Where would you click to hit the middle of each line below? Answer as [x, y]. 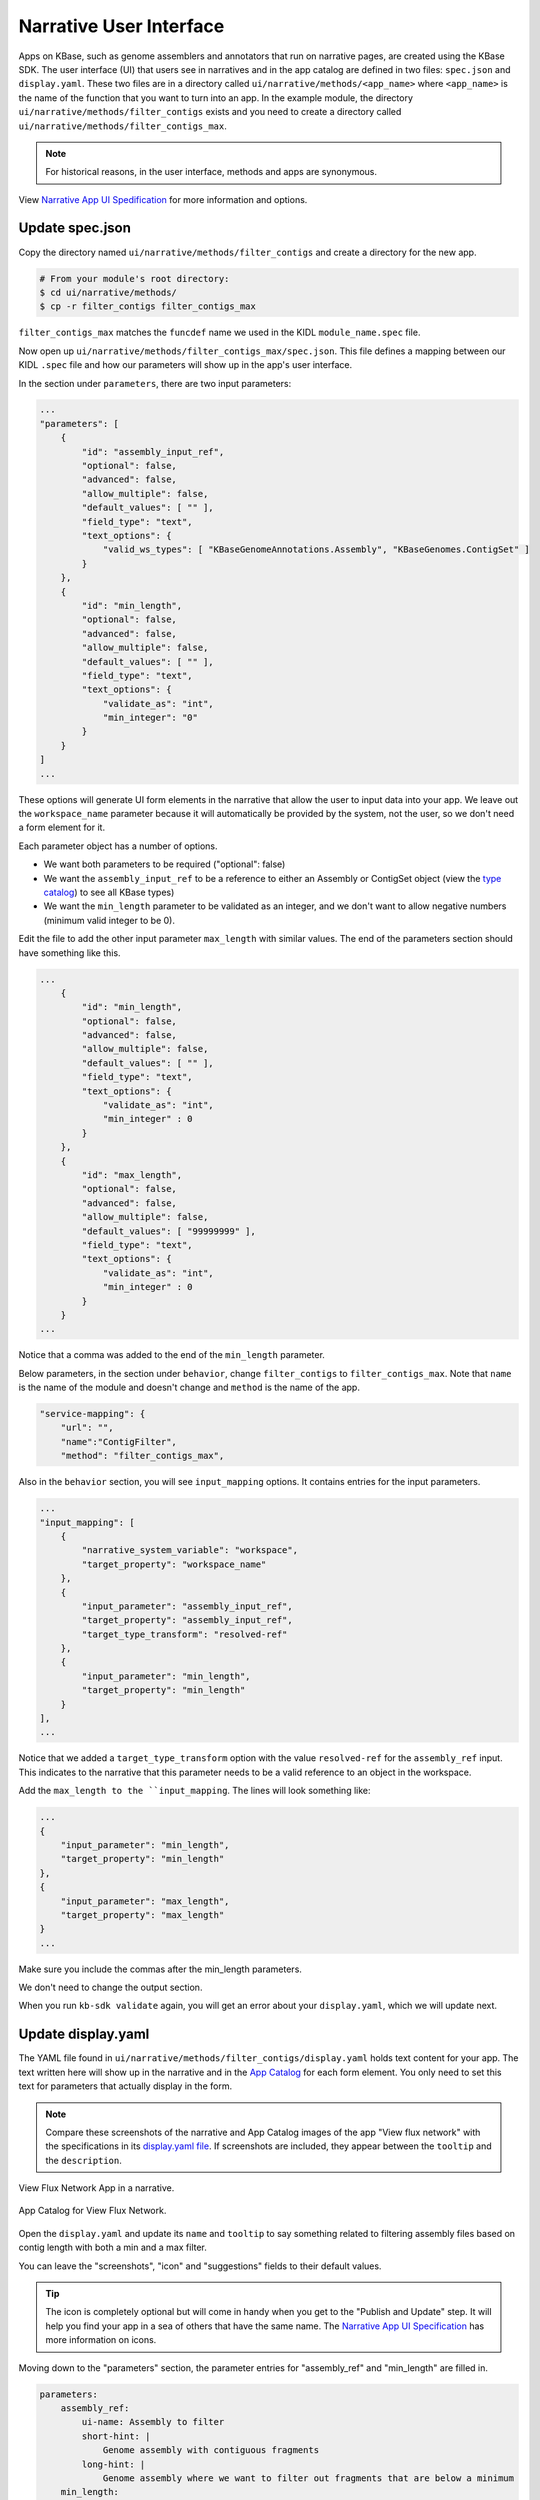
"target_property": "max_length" [142, 1914]
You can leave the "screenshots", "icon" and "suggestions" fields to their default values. [200, 2266]
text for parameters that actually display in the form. [125, 2086]
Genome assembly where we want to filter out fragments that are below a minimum [308, 2478]
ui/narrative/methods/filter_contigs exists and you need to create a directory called [210, 112]
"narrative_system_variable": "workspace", [190, 1550]
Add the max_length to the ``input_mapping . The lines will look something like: [194, 1791]
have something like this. [69, 952]
